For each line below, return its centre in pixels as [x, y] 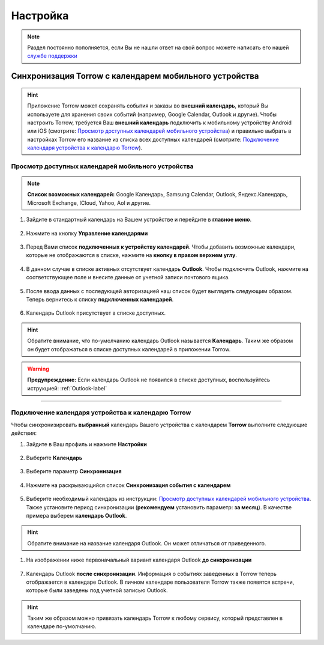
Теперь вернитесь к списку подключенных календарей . [100, 299]
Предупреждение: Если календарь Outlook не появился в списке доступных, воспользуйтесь [148, 380]
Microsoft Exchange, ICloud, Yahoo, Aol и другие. [89, 203]
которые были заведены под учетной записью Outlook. [97, 590]
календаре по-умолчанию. [62, 626]
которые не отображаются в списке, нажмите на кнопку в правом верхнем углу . [131, 255]
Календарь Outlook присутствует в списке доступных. [96, 313]
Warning [38, 369]
